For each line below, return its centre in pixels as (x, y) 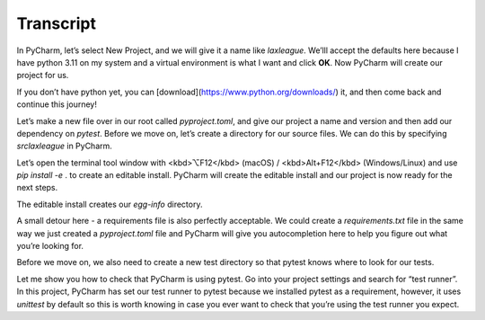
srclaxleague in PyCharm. (64, 146)
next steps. (37, 188)
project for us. (43, 76)
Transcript (56, 23)
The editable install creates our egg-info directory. (110, 204)
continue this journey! (57, 104)
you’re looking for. (50, 246)
